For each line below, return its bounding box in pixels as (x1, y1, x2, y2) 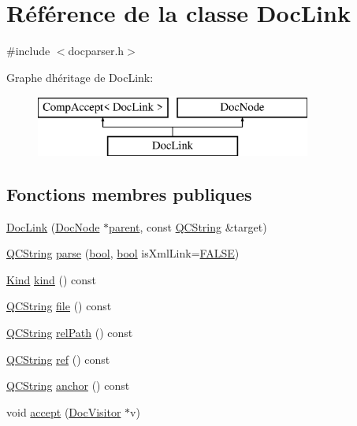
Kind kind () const (6, 271, 97, 287)
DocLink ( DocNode (6, 218, 100, 235)
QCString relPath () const (6, 324, 133, 341)
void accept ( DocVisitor (6, 403, 121, 420)
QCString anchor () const (6, 377, 130, 394)
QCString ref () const (6, 350, 110, 367)
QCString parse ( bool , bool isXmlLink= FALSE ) (6, 245, 240, 261)
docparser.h (68, 43, 125, 59)
